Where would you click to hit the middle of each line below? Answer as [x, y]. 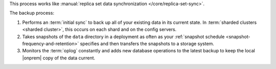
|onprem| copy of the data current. [59, 58]
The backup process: [32, 13]
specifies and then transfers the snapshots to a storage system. [147, 44]
